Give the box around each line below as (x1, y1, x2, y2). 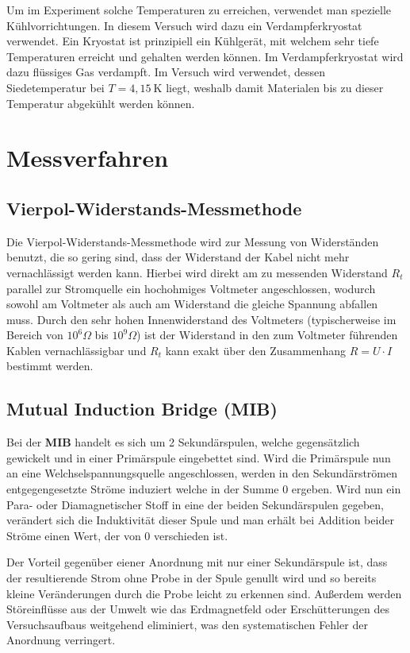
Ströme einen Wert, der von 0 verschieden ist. (6, 527, 228, 543)
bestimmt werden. (6, 357, 94, 374)
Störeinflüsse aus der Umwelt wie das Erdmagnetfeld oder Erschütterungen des (6, 601, 389, 617)
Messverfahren (6, 141, 169, 174)
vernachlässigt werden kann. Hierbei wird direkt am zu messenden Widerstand (6, 264, 388, 280)
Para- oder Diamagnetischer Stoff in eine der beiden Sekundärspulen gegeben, (6, 496, 384, 512)
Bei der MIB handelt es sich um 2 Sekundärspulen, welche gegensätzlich (6, 434, 360, 450)
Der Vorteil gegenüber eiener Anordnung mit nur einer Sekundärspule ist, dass (6, 554, 388, 570)
